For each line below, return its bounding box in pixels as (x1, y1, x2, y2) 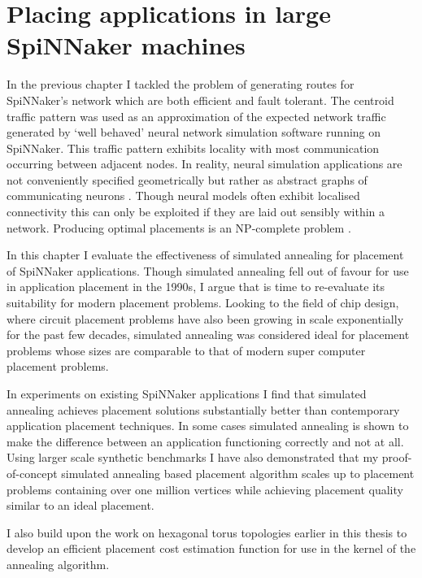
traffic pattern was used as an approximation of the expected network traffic (7, 107, 386, 124)
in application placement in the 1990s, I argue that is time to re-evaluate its (7, 278, 385, 295)
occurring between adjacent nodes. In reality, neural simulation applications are (7, 155, 402, 172)
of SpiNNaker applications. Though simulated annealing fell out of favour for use (7, 262, 409, 279)
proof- (381, 449, 412, 466)
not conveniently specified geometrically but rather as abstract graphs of (7, 171, 368, 188)
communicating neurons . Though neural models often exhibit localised (7, 187, 360, 204)
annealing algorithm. (7, 555, 110, 572)
